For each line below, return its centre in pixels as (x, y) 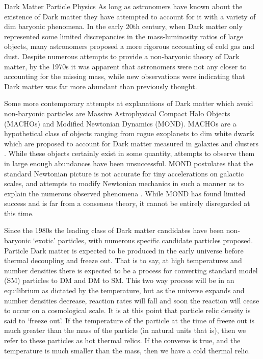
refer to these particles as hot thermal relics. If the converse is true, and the (122, 340)
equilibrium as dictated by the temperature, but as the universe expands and (124, 290)
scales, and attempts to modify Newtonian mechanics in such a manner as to (124, 183)
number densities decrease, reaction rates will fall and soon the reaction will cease (132, 300)
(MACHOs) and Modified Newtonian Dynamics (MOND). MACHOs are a (120, 123)
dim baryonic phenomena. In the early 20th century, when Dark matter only (123, 26)
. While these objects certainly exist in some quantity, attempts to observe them (129, 153)
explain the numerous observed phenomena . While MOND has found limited (125, 193)
